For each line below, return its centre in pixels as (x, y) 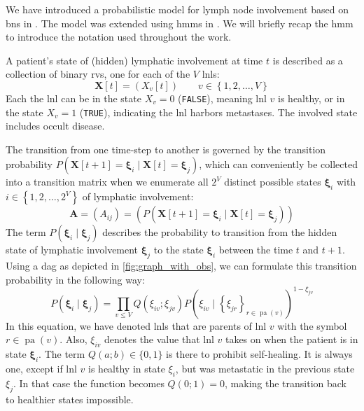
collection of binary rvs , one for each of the (98, 74)
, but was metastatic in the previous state (265, 368)
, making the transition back (286, 383)
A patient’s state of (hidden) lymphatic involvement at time (134, 60)
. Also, (73, 339)
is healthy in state (127, 368)
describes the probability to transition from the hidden (220, 232)
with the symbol (312, 325)
